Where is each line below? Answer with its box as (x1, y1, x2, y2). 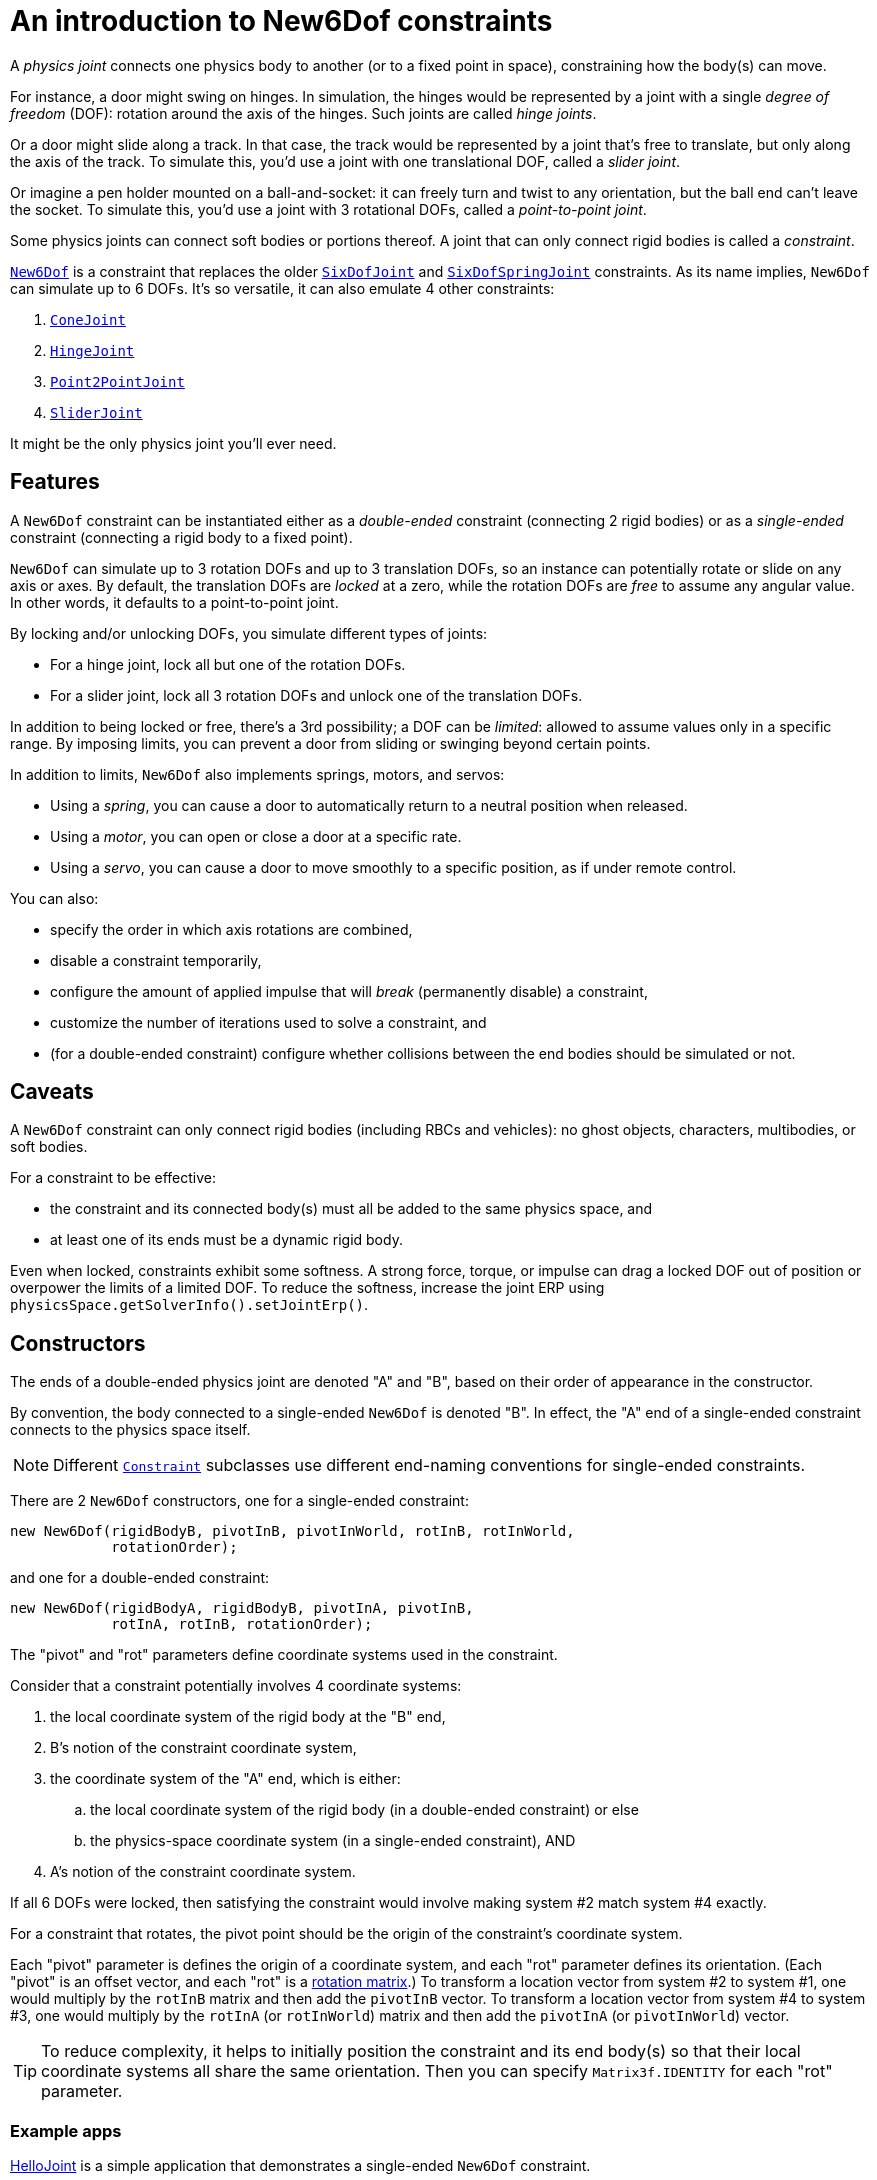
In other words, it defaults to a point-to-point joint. (10, 593, 339, 611)
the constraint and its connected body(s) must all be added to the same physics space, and (50, 1200, 653, 1218)
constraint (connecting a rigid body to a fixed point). (10, 528, 353, 546)
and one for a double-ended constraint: (10, 1569, 270, 1587)
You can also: (10, 889, 99, 907)
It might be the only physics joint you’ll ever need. (10, 434, 337, 452)
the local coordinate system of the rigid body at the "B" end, (50, 1708, 446, 1726)
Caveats (10, 1079, 94, 1105)
